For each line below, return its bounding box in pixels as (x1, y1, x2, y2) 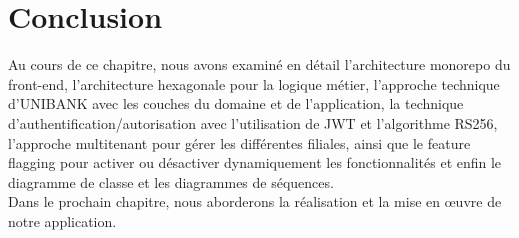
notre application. (8, 210, 117, 231)
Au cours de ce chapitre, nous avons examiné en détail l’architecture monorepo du (8, 54, 511, 75)
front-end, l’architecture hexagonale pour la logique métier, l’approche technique (8, 73, 500, 94)
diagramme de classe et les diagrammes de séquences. (8, 171, 334, 192)
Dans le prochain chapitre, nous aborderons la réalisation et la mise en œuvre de (8, 191, 502, 212)
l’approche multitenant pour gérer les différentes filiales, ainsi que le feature (8, 132, 471, 153)
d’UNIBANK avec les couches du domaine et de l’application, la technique (8, 93, 464, 114)
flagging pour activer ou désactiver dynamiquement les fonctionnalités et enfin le (8, 152, 502, 173)
